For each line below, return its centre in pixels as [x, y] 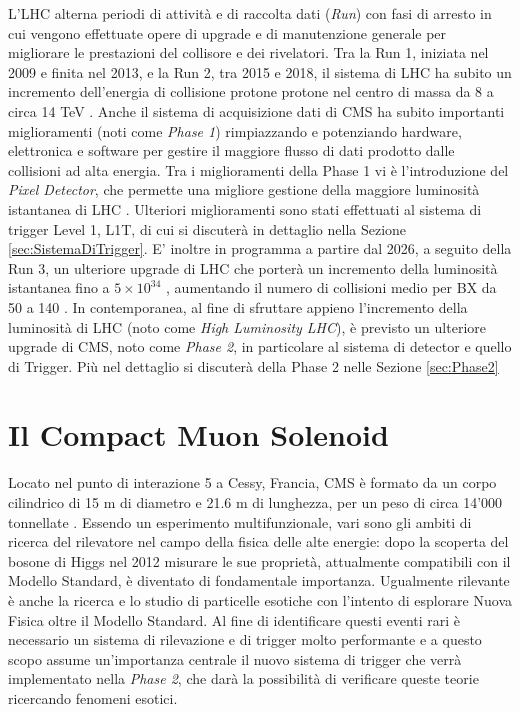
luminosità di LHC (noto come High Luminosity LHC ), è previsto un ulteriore [247, 326]
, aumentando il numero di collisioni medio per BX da [331, 287]
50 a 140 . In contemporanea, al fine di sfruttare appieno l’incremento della [238, 306]
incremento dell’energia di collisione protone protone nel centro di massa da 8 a [251, 91]
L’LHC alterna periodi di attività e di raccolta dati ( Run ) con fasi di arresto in [250, 13]
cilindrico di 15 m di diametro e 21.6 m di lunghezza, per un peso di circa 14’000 [255, 502]
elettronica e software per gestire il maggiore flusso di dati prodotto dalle [231, 150]
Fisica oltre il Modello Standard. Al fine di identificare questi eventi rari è [234, 619]
